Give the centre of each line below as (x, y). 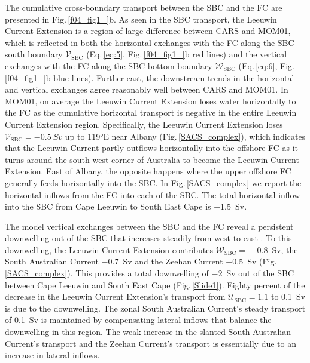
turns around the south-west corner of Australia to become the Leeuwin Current (152, 159)
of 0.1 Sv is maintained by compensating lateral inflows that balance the (138, 320)
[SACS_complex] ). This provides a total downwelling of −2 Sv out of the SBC (150, 273)
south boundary (34, 54)
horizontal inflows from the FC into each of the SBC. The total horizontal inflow (153, 194)
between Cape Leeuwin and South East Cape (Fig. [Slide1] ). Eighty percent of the (155, 284)
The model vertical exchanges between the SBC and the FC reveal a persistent (149, 226)
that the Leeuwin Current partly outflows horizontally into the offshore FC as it (152, 148)
